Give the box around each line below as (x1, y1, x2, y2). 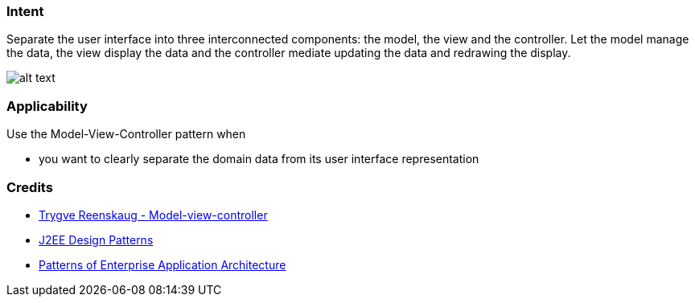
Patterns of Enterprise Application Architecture (39, 257, 286, 272)
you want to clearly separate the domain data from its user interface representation (39, 152, 479, 166)
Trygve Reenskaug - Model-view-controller (39, 207, 268, 222)
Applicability (6, 97, 88, 114)
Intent (6, 3, 44, 19)
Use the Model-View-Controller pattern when (6, 127, 246, 141)
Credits (6, 178, 53, 195)
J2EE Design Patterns (39, 232, 154, 247)
